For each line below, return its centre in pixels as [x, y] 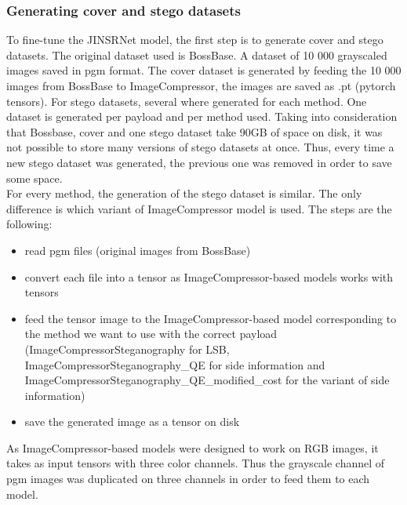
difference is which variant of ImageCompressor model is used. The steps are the [199, 208]
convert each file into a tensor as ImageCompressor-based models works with [209, 276]
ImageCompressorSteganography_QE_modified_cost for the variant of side [207, 380]
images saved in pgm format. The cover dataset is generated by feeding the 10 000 [204, 70]
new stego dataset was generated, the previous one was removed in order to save [199, 162]
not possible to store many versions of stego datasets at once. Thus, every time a [200, 147]
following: [29, 224]
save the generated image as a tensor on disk [132, 421]
